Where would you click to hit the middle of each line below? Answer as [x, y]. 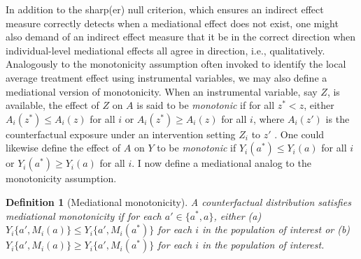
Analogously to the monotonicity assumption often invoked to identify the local [176, 64]
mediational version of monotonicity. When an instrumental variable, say [162, 91]
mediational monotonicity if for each [84, 215]
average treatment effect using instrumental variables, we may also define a [167, 77]
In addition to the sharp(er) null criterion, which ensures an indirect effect [165, 9]
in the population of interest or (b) [276, 229]
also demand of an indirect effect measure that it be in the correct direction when [181, 37]
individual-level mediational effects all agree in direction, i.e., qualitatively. [165, 50]
